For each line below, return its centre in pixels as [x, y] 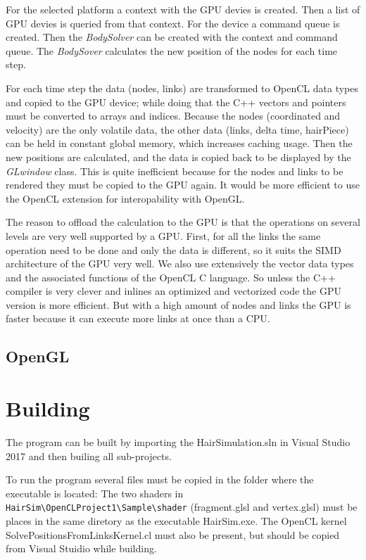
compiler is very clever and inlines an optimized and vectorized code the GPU [173, 291]
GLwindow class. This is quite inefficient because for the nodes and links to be [175, 171]
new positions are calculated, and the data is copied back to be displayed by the [178, 157]
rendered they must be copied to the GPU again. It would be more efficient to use [183, 185]
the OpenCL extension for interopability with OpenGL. [125, 198]
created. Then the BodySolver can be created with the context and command [172, 37]
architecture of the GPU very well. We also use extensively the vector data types [180, 263]
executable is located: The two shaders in [95, 493]
